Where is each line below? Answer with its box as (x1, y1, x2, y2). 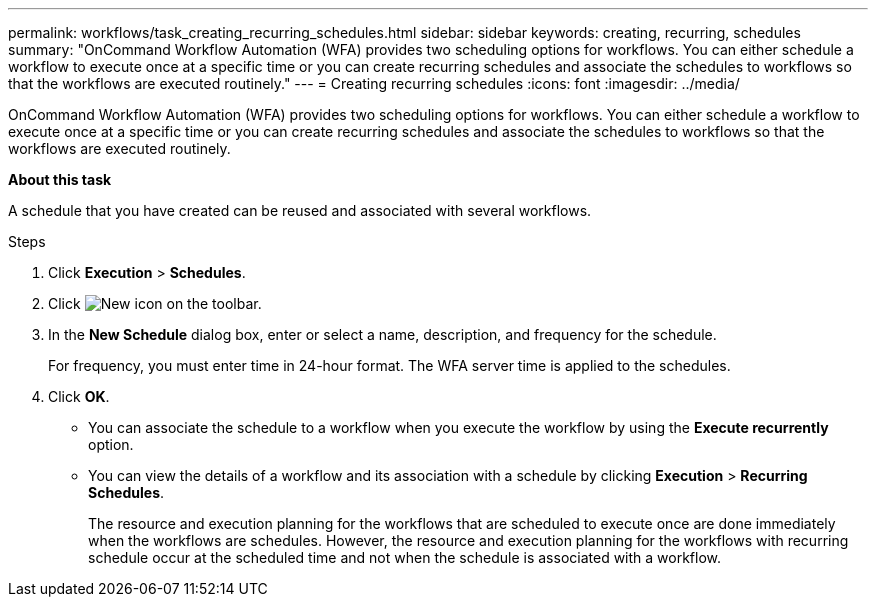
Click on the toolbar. (48, 295, 262, 312)
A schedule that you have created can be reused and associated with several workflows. (8, 202, 592, 219)
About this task (8, 171, 112, 188)
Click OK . (48, 388, 110, 405)
